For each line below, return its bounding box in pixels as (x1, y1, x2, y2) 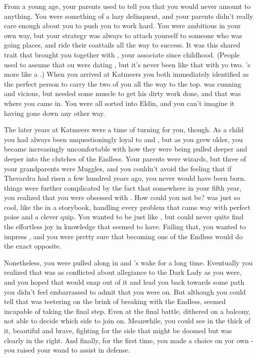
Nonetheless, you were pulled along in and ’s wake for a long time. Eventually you (4, 257, 253, 267)
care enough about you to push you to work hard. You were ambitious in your (4, 20, 241, 31)
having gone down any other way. (4, 107, 105, 118)
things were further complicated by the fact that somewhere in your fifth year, (4, 182, 242, 193)
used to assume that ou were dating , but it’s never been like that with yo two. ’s (4, 59, 251, 69)
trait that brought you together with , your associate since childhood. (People (4, 49, 240, 59)
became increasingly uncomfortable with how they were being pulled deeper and (4, 144, 248, 154)
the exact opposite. (4, 241, 61, 251)
